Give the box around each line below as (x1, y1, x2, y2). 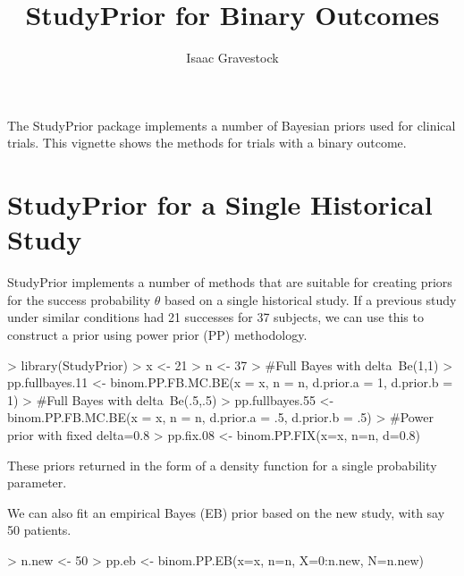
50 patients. (7, 521, 72, 539)
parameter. (7, 473, 67, 492)
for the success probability (7, 290, 151, 309)
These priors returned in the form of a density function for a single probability (7, 455, 437, 474)
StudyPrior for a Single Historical (7, 186, 433, 223)
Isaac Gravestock (186, 48, 279, 67)
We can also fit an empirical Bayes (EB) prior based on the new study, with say (7, 503, 445, 521)
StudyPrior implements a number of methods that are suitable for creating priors (7, 273, 452, 292)
